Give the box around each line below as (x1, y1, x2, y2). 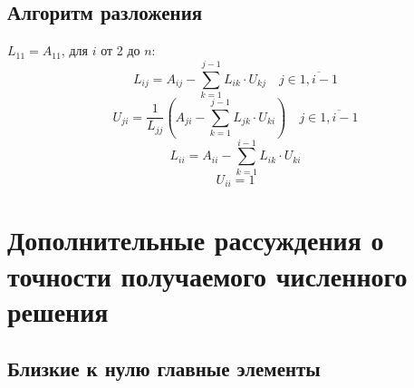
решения (7, 292, 109, 329)
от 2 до (101, 41, 140, 60)
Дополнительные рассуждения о (7, 221, 384, 258)
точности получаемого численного (7, 257, 408, 294)
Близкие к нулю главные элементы (7, 354, 321, 383)
